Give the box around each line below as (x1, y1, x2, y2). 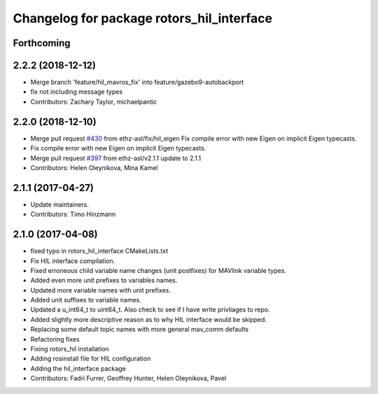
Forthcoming (13, 37, 71, 49)
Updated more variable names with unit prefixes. (30, 286, 171, 294)
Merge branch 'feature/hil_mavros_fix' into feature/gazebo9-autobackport (30, 78, 244, 87)
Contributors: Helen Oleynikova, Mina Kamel (30, 163, 158, 171)
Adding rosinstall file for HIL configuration (30, 354, 151, 363)
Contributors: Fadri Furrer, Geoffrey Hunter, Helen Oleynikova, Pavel (30, 374, 227, 383)
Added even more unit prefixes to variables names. (30, 276, 178, 285)
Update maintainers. (30, 200, 89, 209)
